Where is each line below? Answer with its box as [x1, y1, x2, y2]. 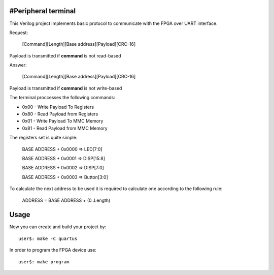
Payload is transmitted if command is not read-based [9, 52, 121, 58]
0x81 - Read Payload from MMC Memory [22, 125, 108, 131]
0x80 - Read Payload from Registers [22, 111, 98, 117]
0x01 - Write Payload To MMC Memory [22, 118, 104, 124]
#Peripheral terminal [9, 7, 76, 15]
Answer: [9, 62, 27, 68]
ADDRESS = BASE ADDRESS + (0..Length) [22, 197, 111, 203]
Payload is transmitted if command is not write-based [9, 85, 122, 91]
